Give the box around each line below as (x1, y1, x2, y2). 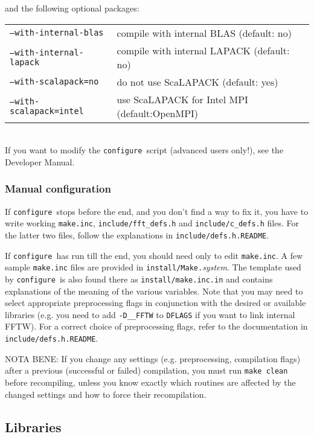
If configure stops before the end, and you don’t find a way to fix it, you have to (5, 205, 309, 217)
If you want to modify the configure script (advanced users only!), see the (5, 144, 284, 156)
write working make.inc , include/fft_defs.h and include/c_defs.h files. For (5, 217, 299, 229)
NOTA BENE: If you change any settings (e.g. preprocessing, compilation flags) (5, 352, 301, 365)
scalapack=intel (10, 106, 84, 116)
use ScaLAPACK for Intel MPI (117, 92, 248, 106)
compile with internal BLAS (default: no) (117, 25, 292, 40)
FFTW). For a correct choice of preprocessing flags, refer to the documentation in (5, 320, 308, 333)
